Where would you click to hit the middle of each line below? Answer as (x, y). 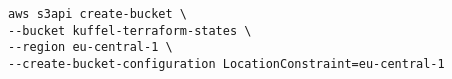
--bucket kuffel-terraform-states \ (130, 30)
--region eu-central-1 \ (90, 47)
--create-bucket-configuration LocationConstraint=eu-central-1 (226, 63)
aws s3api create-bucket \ (97, 14)
